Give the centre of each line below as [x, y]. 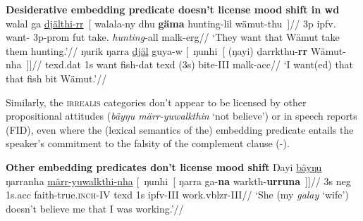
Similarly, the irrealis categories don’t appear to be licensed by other [156, 102]
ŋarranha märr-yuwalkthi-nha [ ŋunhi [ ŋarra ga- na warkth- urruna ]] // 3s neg [178, 181]
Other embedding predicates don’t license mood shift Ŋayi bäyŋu [164, 166]
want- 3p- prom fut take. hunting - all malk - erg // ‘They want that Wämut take [173, 37]
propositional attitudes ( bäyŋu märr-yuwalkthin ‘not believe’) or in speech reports [181, 116]
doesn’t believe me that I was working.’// [95, 208]
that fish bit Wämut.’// [56, 78]
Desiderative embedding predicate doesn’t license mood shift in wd [173, 9]
